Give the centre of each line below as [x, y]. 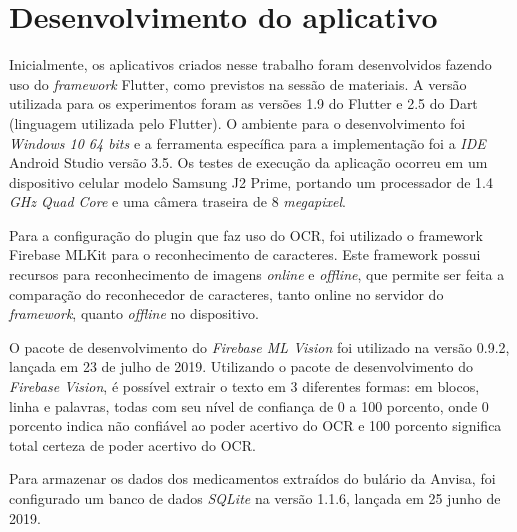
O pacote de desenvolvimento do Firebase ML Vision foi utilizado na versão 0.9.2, [259, 346]
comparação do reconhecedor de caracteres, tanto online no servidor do [226, 293]
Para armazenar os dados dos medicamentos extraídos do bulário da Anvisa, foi [252, 478]
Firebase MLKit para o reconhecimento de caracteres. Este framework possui [245, 254]
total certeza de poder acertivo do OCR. [132, 444]
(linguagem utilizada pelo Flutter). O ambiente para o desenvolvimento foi [237, 122]
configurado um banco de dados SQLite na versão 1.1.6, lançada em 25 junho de [255, 498]
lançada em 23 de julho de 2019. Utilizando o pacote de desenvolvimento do [241, 366]
